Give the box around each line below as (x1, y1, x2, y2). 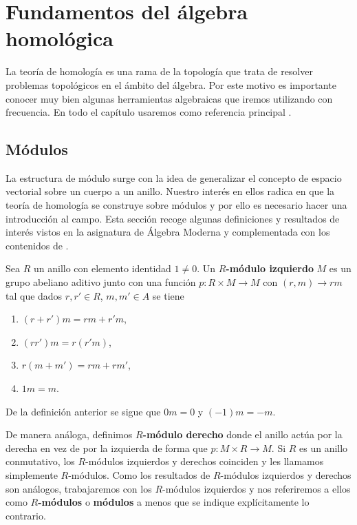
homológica (6, 24, 113, 52)
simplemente (6, 467, 58, 482)
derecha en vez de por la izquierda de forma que (6, 440, 208, 455)
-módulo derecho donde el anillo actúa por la (142, 427, 343, 442)
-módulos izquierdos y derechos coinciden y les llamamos (85, 454, 324, 469)
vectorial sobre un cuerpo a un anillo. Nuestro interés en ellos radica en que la (6, 184, 335, 198)
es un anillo (299, 440, 348, 455)
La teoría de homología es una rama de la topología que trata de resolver (6, 64, 313, 79)
